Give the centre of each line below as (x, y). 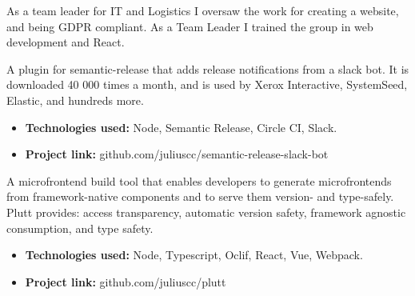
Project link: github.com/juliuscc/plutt (126, 281)
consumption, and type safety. (80, 228)
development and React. (66, 42)
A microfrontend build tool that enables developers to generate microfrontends (199, 180)
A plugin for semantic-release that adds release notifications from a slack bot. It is (208, 68)
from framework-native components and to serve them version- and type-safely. (200, 196)
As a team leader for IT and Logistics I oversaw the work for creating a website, (203, 10)
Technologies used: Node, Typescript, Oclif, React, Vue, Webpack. (194, 255)
